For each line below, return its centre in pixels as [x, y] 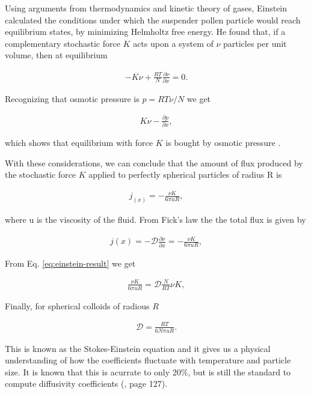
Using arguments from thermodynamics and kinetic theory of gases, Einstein [146, 8]
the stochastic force [41, 174]
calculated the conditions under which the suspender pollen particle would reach [153, 20]
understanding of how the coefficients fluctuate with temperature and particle [148, 360]
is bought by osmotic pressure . [223, 143]
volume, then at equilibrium [56, 55]
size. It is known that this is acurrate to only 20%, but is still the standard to [148, 371]
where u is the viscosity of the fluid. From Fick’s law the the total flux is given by [155, 220]
